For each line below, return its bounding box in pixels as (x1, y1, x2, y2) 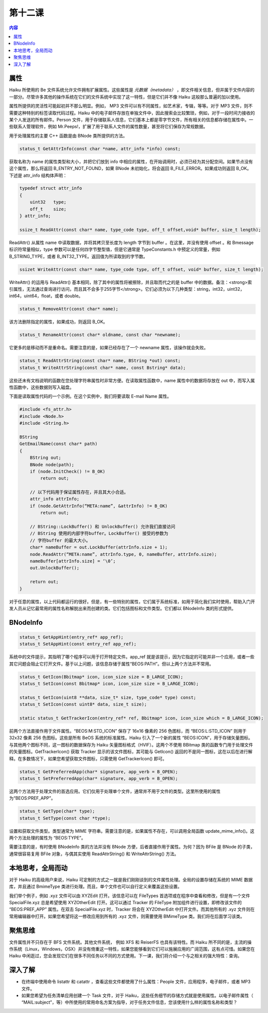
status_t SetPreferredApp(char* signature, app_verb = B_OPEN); (19, 776, 178, 781)
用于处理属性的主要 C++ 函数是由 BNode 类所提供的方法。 (9, 133, 128, 138)
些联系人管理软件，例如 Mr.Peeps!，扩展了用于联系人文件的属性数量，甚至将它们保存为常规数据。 (9, 124, 208, 130)
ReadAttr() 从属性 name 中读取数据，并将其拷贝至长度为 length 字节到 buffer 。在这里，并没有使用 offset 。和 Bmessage (9, 239, 254, 245)
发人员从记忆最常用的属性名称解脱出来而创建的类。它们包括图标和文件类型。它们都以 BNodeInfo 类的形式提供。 (9, 605, 236, 611)
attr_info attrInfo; (30, 496, 80, 502)
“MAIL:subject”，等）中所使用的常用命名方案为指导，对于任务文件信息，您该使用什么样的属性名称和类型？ (21, 999, 237, 1005)
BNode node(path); (30, 462, 74, 468)
